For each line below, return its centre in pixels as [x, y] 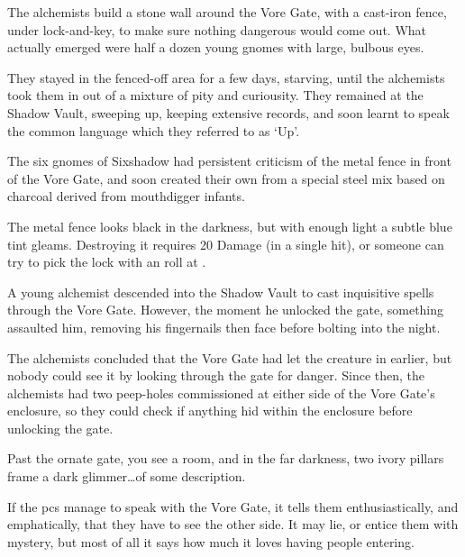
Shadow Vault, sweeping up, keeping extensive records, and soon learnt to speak [228, 112]
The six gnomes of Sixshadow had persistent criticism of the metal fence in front [229, 161]
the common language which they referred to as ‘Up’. [154, 130]
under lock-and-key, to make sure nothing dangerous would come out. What [217, 29]
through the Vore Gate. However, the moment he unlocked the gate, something [226, 310]
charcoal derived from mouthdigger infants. [126, 196]
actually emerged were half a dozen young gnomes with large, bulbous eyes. [216, 47]
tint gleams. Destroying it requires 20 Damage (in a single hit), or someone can [226, 244]
